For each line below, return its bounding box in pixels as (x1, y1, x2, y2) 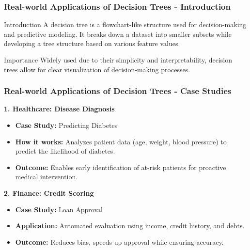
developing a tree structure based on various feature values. (4, 38, 180, 48)
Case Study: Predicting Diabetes (15, 120, 118, 130)
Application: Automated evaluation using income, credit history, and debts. (15, 220, 245, 231)
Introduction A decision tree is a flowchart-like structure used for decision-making (4, 19, 247, 30)
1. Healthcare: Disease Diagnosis (4, 104, 115, 114)
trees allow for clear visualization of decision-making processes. (4, 64, 190, 74)
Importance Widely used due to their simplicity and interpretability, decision (4, 55, 232, 64)
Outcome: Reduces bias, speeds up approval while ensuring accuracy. (15, 236, 224, 247)
